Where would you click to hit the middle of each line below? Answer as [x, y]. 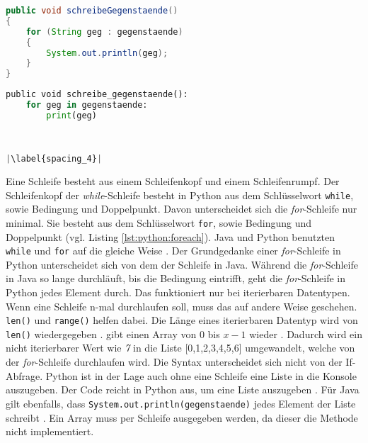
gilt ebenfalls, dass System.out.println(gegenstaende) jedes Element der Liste [181, 403]
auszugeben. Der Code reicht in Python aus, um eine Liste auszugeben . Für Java [183, 389]
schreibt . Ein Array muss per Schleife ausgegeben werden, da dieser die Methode [182, 417]
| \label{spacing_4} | [54, 159]
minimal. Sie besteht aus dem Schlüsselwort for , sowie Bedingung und [159, 222]
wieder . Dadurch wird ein [306, 333]
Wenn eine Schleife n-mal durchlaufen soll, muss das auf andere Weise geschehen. [182, 306]
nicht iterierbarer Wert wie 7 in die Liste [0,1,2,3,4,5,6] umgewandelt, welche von [180, 348]
